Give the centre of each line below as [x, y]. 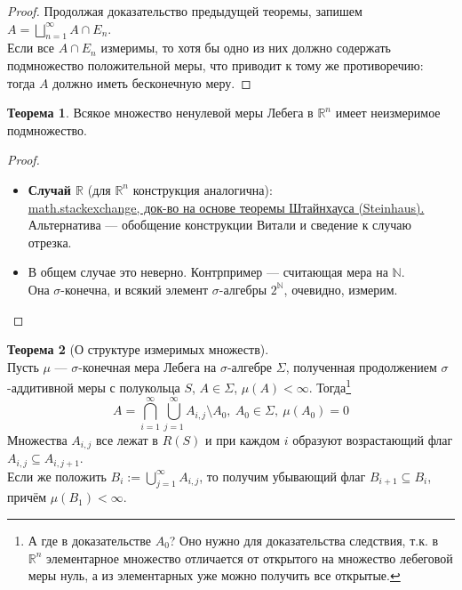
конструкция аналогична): [203, 189]
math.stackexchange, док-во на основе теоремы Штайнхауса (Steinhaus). [226, 207]
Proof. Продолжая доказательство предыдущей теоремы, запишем [185, 11]
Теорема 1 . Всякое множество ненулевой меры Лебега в [160, 113]
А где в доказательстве [89, 540]
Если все [31, 48]
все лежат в [127, 439]
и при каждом [242, 439]
